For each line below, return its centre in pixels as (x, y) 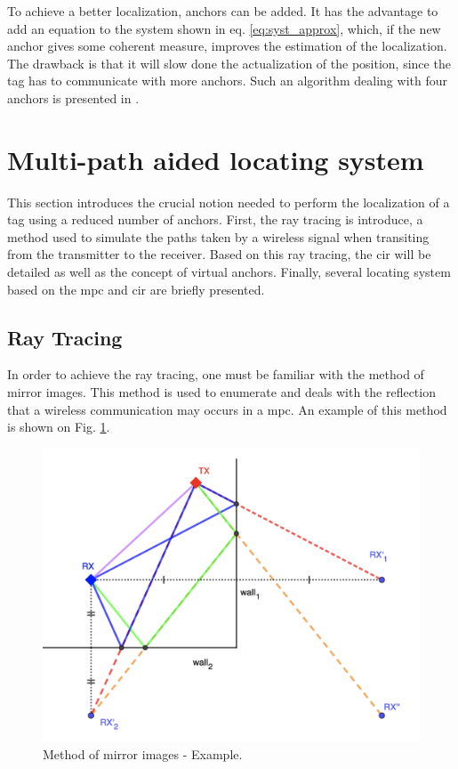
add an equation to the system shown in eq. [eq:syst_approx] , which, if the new (224, 28)
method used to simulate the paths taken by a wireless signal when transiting (218, 236)
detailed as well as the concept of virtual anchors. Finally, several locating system (229, 272)
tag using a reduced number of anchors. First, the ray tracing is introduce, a (215, 219)
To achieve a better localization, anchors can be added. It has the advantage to (223, 11)
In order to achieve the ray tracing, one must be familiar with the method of (216, 374)
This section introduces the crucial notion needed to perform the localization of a (229, 202)
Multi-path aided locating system (216, 159)
